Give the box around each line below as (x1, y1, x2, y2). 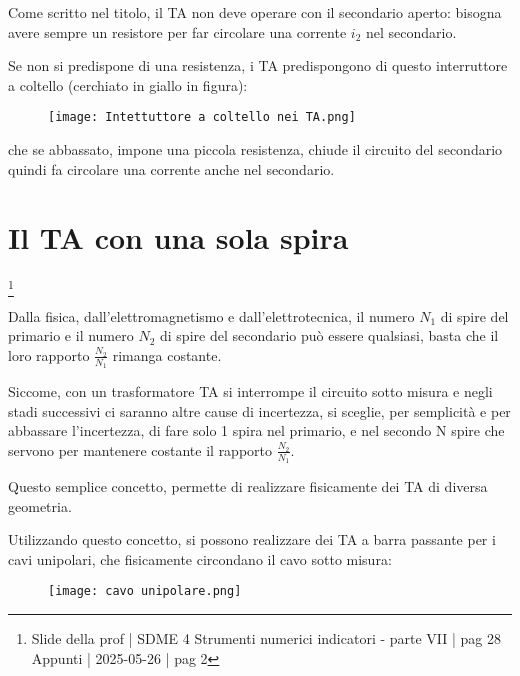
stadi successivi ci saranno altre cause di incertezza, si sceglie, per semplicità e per (8, 400, 511, 421)
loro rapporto (8, 344, 90, 365)
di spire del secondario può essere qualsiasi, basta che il (160, 325, 499, 346)
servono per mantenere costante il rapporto (8, 439, 273, 460)
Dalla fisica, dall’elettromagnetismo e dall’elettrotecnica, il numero (8, 305, 415, 326)
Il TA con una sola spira (8, 217, 349, 258)
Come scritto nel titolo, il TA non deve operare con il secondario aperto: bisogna (8, 2, 502, 22)
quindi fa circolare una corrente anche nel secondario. (8, 158, 335, 179)
